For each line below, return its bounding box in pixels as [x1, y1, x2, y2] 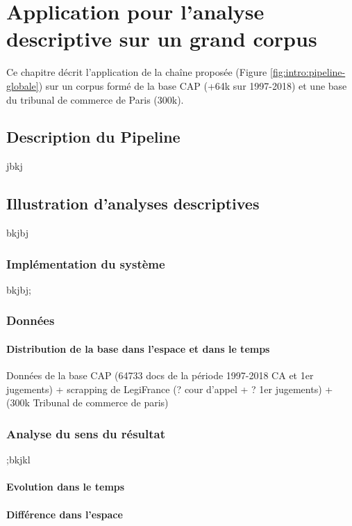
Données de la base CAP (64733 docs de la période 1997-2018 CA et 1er [6, 368, 314, 383]
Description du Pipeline [6, 126, 181, 148]
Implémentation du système [6, 255, 165, 272]
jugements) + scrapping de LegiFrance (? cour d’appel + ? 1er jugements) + [6, 381, 333, 396]
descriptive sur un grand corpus [6, 24, 317, 53]
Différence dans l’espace [6, 507, 123, 521]
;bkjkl [6, 452, 31, 467]
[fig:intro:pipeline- [270, 65, 346, 79]
